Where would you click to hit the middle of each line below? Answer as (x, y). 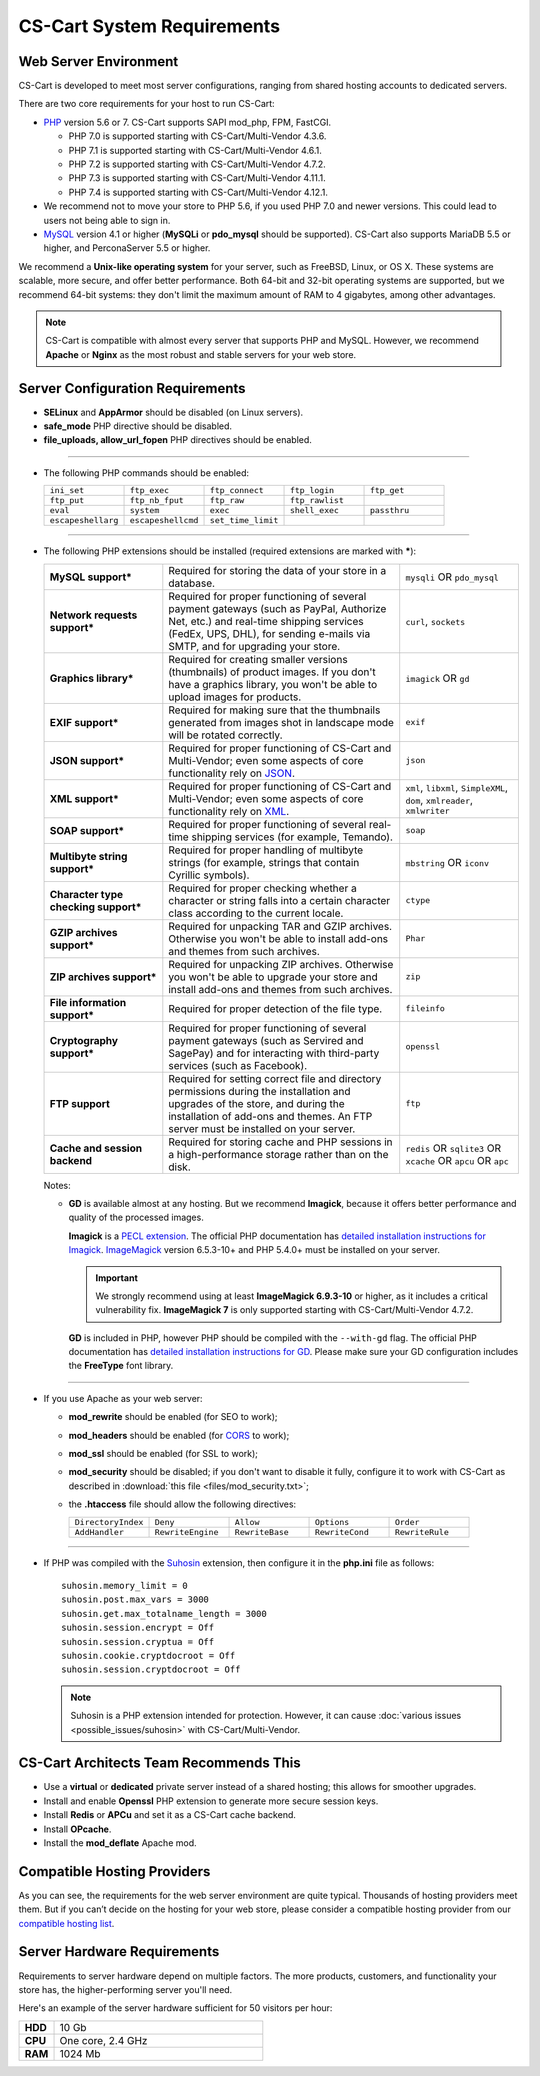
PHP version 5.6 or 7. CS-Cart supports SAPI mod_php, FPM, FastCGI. (187, 122)
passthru (389, 510)
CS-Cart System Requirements (149, 26)
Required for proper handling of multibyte (266, 850)
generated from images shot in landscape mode (281, 722)
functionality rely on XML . (229, 811)
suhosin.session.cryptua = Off (138, 1641)
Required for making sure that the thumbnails (274, 710)
